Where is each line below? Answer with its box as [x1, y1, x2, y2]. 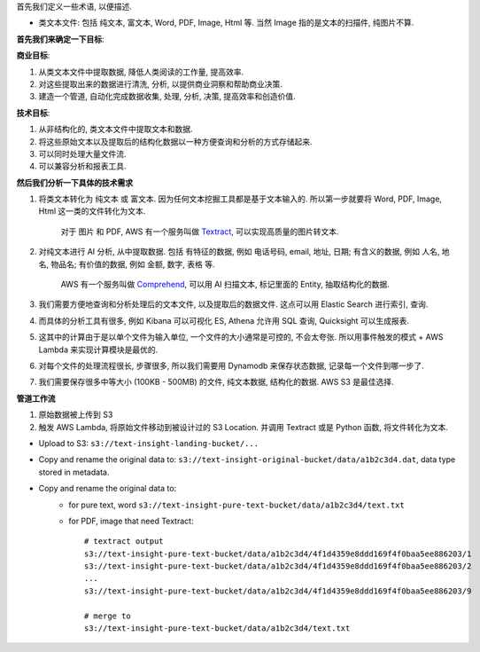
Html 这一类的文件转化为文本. [38, 206, 146, 216]
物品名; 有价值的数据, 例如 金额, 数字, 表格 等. [50, 258, 215, 270]
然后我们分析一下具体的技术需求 [16, 177, 133, 188]
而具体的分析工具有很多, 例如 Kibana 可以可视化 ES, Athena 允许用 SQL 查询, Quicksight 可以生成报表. [38, 315, 410, 326]
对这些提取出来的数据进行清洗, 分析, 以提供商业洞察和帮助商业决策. [38, 78, 283, 89]
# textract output [84, 537, 164, 546]
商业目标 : [16, 50, 50, 61]
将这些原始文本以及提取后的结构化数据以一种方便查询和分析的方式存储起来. [38, 136, 314, 146]
